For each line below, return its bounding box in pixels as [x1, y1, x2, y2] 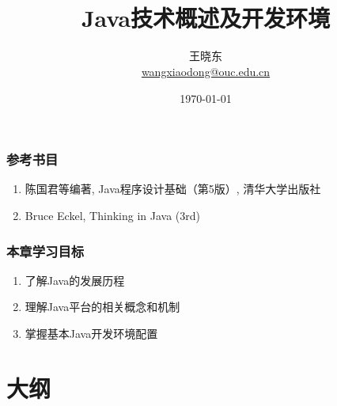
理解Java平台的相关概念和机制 [25, 298, 180, 315]
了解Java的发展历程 [25, 271, 125, 288]
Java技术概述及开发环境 [81, 2, 331, 34]
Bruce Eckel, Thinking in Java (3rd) [25, 207, 200, 223]
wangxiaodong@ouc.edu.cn [141, 63, 271, 79]
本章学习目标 [6, 241, 85, 260]
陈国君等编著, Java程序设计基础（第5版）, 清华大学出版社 [25, 180, 321, 197]
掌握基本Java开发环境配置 [25, 324, 158, 341]
